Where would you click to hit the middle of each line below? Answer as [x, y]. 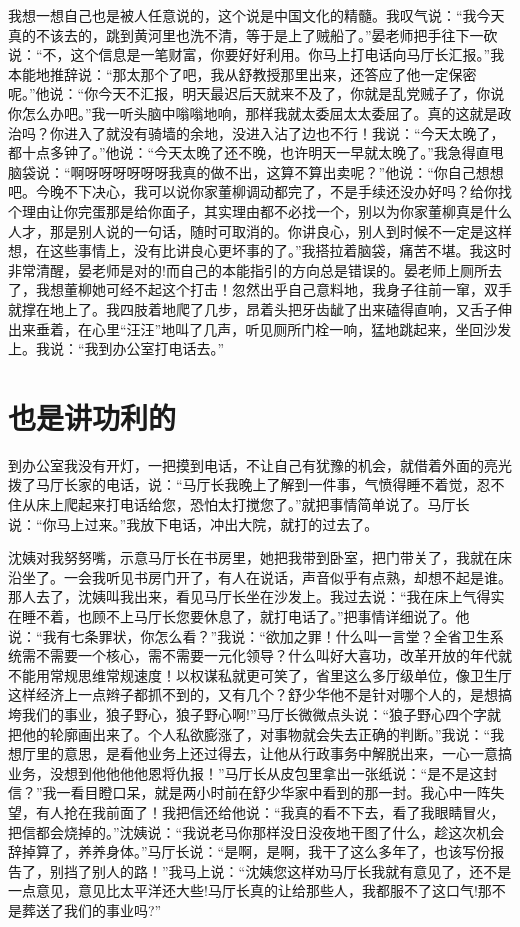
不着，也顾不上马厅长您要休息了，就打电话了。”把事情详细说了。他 [252, 615]
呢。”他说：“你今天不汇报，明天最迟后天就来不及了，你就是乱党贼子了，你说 [256, 93]
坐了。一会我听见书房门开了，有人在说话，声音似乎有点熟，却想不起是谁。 [266, 576]
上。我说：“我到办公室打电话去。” [116, 348]
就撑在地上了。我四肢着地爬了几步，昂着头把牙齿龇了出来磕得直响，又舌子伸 [260, 308]
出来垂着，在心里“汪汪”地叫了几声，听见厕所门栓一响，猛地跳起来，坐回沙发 [260, 328]
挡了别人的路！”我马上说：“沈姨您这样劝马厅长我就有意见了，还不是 [287, 870]
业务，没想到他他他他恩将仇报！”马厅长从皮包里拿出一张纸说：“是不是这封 [253, 772]
